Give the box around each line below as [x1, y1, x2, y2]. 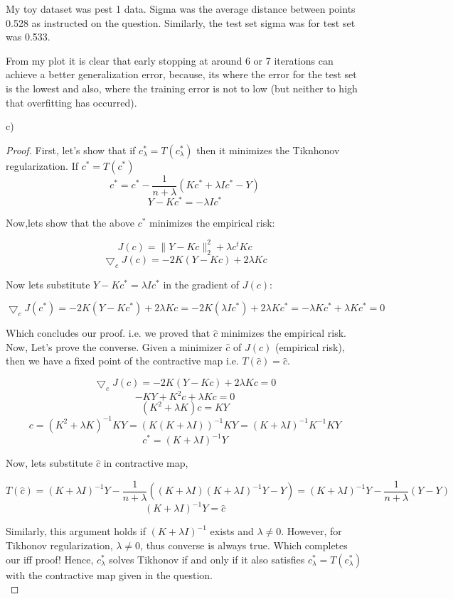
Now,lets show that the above [6, 215, 134, 230]
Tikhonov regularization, [6, 538, 113, 552]
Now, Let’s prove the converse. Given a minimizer [6, 339, 223, 354]
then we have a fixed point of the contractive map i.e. [6, 353, 239, 368]
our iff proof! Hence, [6, 551, 94, 566]
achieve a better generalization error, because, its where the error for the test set [6, 67, 357, 82]
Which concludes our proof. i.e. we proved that [6, 325, 210, 340]
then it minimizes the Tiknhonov [196, 142, 340, 157]
